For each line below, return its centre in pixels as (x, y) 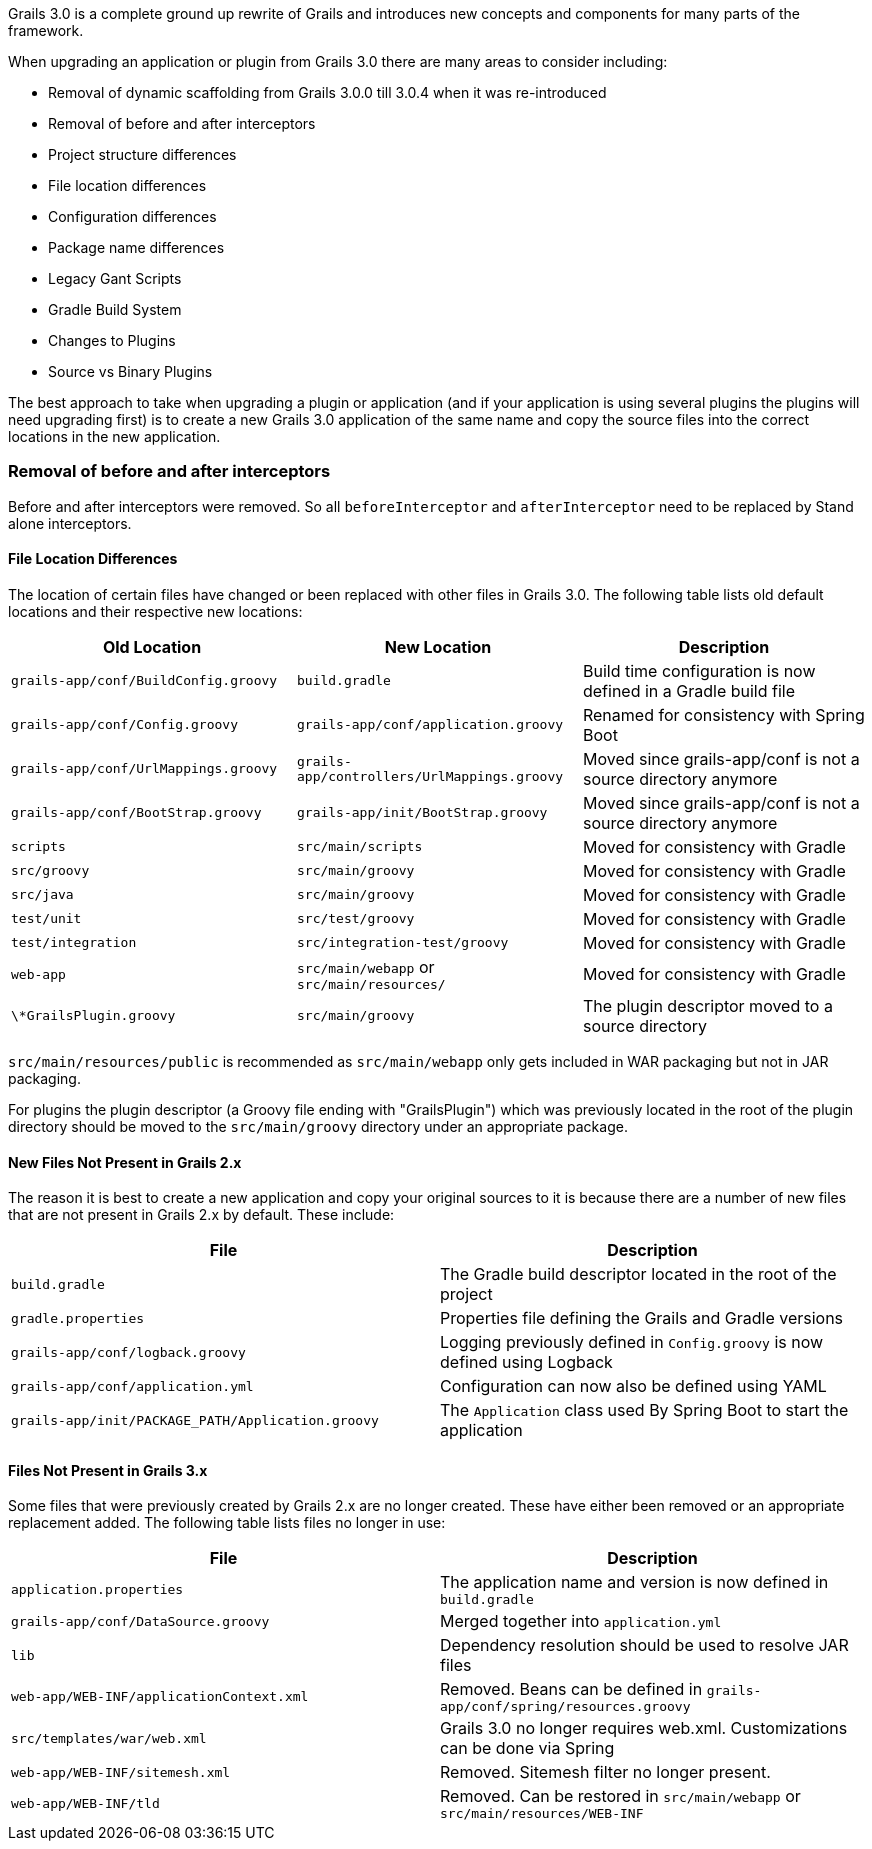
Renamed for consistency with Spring (723, 714)
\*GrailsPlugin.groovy (93, 1016)
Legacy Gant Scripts (115, 278)
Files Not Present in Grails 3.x (108, 1470)
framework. (46, 30)
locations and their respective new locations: (155, 611)
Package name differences (136, 247)
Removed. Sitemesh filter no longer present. (605, 1772)
